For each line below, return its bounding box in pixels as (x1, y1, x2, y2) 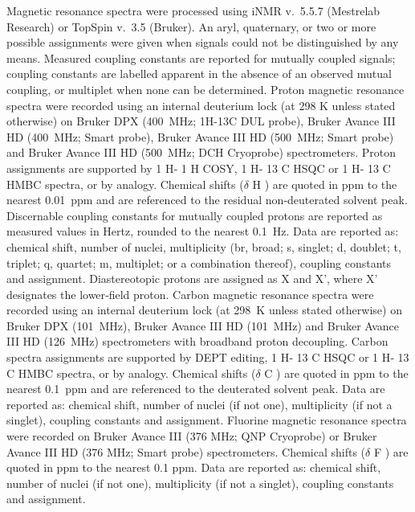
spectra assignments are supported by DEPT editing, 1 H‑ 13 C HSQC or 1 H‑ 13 (6, 349, 409, 366)
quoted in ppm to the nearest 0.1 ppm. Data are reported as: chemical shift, (6, 459, 381, 476)
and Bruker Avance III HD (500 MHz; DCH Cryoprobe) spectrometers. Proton (6, 144, 396, 161)
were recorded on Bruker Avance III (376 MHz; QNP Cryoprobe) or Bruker (6, 428, 377, 444)
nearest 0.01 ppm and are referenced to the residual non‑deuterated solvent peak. (6, 191, 408, 208)
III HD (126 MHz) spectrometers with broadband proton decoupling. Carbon (6, 333, 389, 350)
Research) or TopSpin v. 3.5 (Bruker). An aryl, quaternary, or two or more (6, 18, 376, 35)
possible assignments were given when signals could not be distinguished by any (6, 34, 399, 51)
